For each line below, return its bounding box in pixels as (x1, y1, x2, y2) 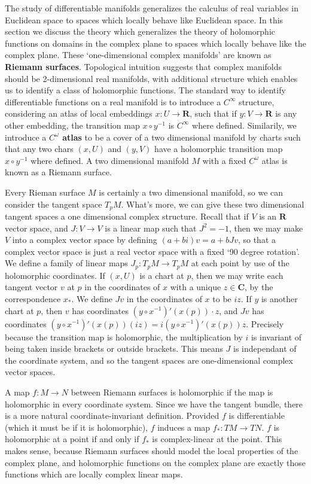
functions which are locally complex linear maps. (5, 468, 183, 480)
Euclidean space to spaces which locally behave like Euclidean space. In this (5, 13, 283, 26)
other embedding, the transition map (5, 118, 140, 131)
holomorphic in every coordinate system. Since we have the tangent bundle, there (5, 397, 303, 410)
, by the (245, 281, 273, 293)
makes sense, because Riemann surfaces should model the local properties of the (5, 444, 298, 456)
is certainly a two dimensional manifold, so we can (99, 185, 283, 198)
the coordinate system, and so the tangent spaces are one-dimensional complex (5, 354, 293, 366)
